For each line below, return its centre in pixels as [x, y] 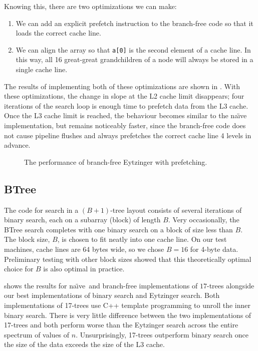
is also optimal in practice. [84, 269]
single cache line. [42, 69]
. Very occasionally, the [204, 220]
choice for [19, 269]
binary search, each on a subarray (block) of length [82, 220]
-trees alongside [230, 285]
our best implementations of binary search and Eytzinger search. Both [112, 295]
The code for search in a [41, 210]
